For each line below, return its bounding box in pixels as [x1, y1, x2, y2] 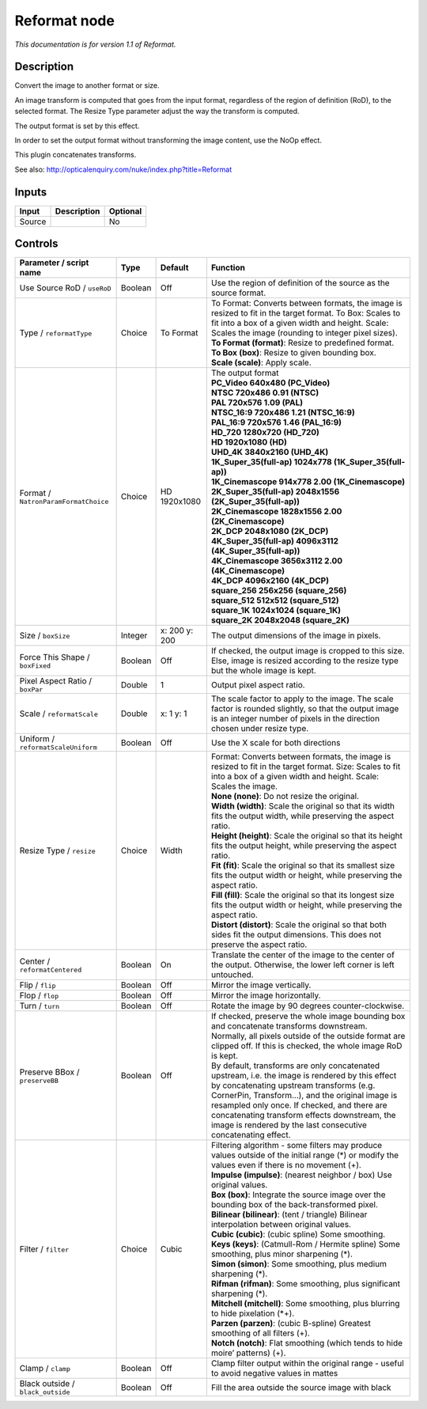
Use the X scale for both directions [210, 737, 341, 748]
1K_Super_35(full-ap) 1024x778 [210, 456, 332, 468]
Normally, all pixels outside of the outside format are [210, 1031, 406, 1042]
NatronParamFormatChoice [19, 497, 109, 506]
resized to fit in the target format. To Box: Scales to [210, 308, 401, 319]
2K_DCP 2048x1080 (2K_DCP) [210, 526, 329, 537]
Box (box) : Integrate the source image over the [210, 1189, 386, 1200]
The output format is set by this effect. [14, 121, 140, 131]
